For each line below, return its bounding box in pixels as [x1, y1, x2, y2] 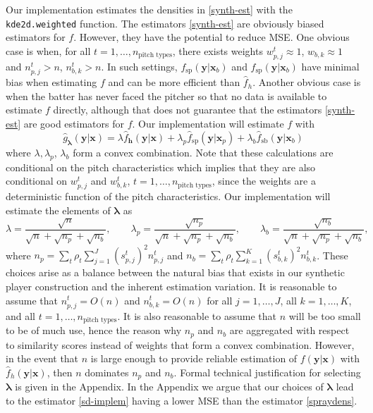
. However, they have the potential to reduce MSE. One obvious [73, 30, 350, 44]
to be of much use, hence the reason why [6, 323, 182, 338]
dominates [85, 364, 129, 379]
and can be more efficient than [108, 75, 240, 90]
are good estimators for [23, 116, 124, 130]
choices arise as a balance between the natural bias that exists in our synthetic [6, 265, 345, 280]
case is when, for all [6, 43, 91, 58]
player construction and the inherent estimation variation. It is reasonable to [6, 278, 337, 293]
